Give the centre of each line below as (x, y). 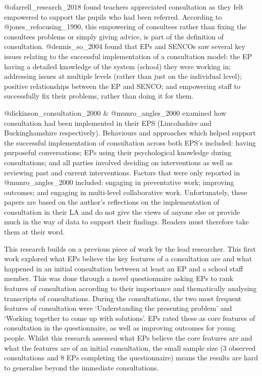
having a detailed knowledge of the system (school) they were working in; (118, 66)
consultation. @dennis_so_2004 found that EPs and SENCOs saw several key (125, 46)
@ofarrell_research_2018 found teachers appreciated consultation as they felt (124, 7)
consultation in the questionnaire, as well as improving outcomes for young (120, 328)
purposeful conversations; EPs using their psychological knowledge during (118, 152)
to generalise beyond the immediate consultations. (82, 367)
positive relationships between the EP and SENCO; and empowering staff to (122, 86)
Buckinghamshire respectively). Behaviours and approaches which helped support (130, 133)
